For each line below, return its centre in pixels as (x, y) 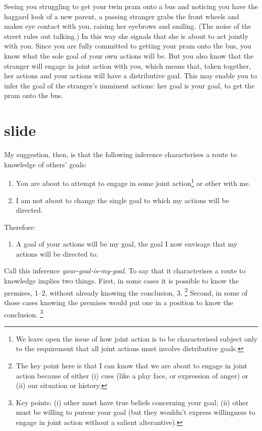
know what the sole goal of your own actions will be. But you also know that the (129, 55)
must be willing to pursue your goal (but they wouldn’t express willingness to (136, 412)
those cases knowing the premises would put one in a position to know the (119, 302)
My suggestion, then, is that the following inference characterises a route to (120, 154)
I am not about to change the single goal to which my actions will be (122, 200)
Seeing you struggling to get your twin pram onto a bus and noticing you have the (131, 6)
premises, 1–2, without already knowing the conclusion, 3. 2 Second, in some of (126, 292)
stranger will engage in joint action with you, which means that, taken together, (127, 65)
